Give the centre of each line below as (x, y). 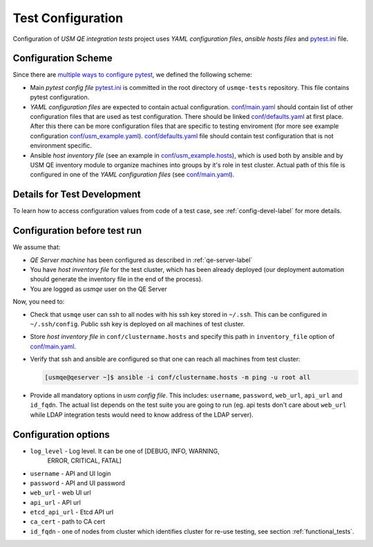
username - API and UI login (70, 473)
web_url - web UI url (60, 493)
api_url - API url (55, 502)
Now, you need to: (39, 302)
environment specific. (61, 146)
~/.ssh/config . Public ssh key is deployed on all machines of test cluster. (137, 324)
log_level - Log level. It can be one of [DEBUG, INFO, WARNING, (125, 451)
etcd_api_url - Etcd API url (72, 512)
